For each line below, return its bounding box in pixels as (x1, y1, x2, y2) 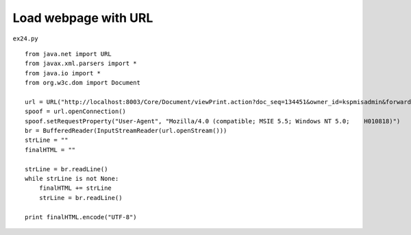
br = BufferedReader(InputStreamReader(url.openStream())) (25, 127, 227, 135)
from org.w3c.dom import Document (25, 79, 140, 87)
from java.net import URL (25, 50, 112, 58)
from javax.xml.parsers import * (25, 60, 137, 68)
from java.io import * (25, 69, 101, 77)
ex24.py (12, 34, 39, 42)
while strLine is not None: (25, 175, 119, 183)
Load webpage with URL (12, 10, 153, 25)
